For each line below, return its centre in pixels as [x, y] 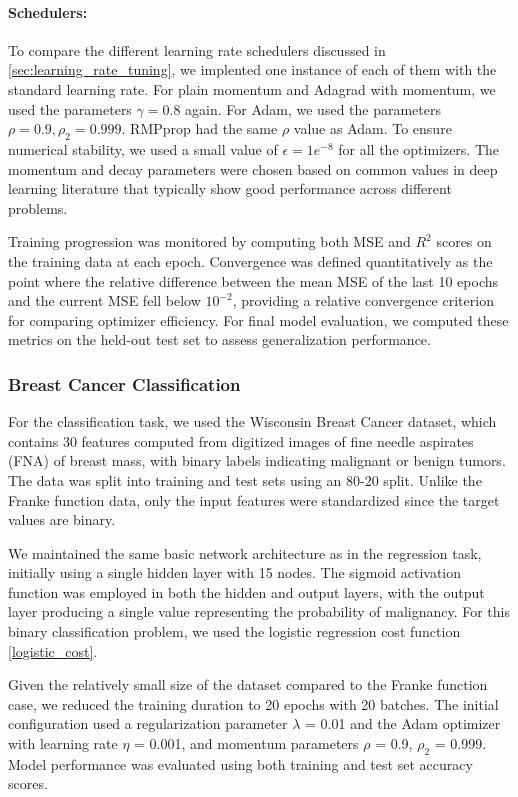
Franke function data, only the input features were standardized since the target [254, 499]
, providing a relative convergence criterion [363, 300]
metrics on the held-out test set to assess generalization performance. [219, 339]
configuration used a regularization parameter [148, 723]
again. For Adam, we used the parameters [313, 108]
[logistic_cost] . [53, 650]
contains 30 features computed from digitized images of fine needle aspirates [241, 440]
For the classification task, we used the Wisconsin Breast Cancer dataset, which [252, 421]
